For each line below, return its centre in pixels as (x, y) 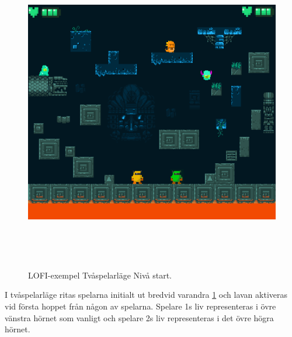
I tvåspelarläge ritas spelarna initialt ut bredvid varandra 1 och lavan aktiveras (146, 295)
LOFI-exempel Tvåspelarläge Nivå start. (100, 275)
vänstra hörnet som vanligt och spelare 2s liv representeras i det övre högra (139, 317)
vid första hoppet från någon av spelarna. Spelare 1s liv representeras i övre (140, 306)
